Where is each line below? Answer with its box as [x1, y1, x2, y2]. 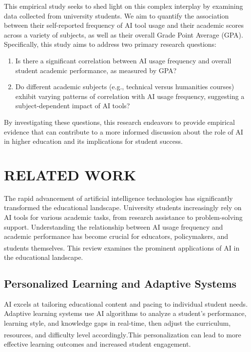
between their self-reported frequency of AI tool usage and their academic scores [4, 20, 244, 30]
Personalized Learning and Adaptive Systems [4, 276, 237, 291]
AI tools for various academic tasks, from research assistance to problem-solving [4, 212, 243, 222]
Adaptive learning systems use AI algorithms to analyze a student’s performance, [4, 308, 247, 318]
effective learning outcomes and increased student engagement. [4, 338, 191, 349]
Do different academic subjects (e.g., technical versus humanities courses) [15, 81, 234, 92]
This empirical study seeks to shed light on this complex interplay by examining [4, 1, 243, 11]
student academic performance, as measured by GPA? [15, 65, 177, 75]
